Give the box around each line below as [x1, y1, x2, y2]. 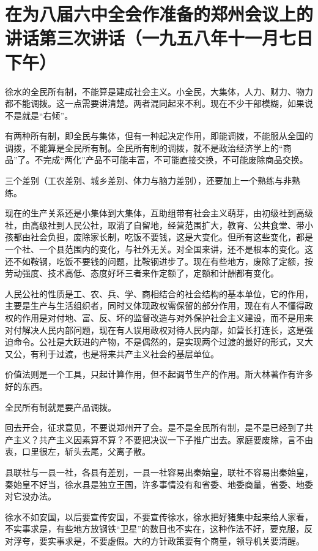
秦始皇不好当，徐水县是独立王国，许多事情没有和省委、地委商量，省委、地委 [5, 477, 313, 490]
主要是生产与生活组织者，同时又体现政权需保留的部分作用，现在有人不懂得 [5, 299, 305, 312]
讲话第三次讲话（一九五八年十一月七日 [5, 25, 314, 50]
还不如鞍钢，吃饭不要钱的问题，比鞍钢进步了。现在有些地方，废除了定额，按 [5, 254, 313, 267]
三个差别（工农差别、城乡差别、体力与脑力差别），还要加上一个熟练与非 [5, 174, 292, 187]
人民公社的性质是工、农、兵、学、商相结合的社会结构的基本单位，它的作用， [5, 287, 313, 300]
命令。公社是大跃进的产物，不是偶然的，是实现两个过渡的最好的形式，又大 [13, 335, 313, 348]
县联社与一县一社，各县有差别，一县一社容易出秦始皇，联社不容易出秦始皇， [5, 465, 313, 478]
